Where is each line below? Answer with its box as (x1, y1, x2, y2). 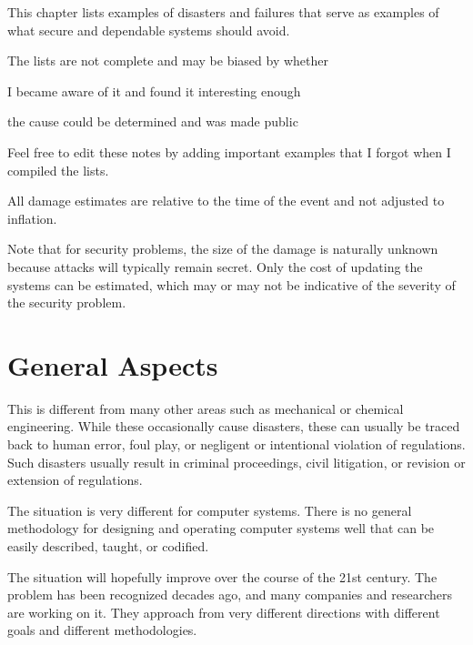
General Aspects (7, 346, 218, 383)
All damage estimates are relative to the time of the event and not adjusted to (7, 191, 445, 210)
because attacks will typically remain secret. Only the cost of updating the (7, 257, 423, 276)
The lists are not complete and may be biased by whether (7, 51, 328, 70)
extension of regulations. (7, 470, 143, 489)
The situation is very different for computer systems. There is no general (7, 500, 412, 519)
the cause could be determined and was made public (7, 112, 298, 131)
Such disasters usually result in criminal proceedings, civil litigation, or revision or (7, 452, 466, 471)
